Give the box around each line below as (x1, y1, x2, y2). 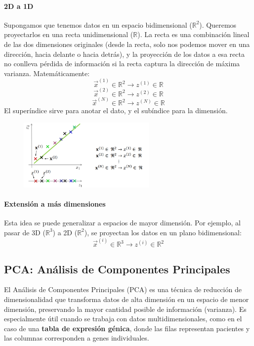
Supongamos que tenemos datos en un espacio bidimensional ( (4, 19, 192, 30)
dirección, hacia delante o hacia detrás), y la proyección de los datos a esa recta (4, 48, 245, 59)
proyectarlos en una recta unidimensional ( (4, 29, 133, 40)
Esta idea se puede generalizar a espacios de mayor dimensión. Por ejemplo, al (4, 217, 241, 228)
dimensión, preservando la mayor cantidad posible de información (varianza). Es (4, 303, 247, 314)
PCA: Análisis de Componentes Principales (4, 261, 230, 276)
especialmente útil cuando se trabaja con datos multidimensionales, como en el (4, 313, 242, 324)
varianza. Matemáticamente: (4, 68, 90, 78)
